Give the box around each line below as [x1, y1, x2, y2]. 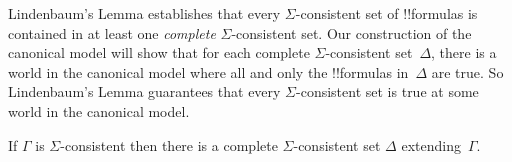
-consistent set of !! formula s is [295, 3, 478, 23]
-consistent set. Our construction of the [231, 22, 472, 43]
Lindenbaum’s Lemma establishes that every [8, 3, 281, 23]
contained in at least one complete [8, 22, 216, 43]
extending [401, 134, 461, 155]
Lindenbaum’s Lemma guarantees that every [8, 81, 281, 102]
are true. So [431, 61, 504, 82]
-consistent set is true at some [296, 81, 479, 102]
